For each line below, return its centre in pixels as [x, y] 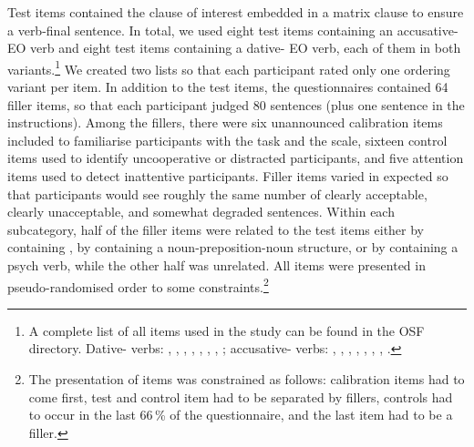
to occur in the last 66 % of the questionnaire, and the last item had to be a [241, 415]
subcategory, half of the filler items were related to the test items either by [216, 229]
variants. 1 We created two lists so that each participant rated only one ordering [229, 67]
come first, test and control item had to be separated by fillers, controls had [241, 396]
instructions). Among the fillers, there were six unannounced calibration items [225, 122]
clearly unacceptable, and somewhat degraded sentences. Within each [201, 212]
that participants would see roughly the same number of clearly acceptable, [217, 193]
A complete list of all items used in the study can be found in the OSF [227, 330]
